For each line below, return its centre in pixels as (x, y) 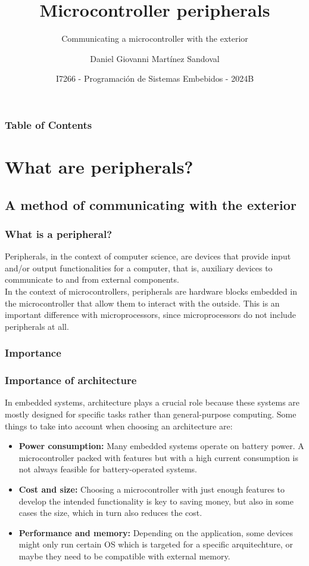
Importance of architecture (71, 380)
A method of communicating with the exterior (151, 204)
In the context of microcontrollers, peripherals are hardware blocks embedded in (151, 291)
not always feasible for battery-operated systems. (108, 469)
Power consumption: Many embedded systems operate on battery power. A (161, 446)
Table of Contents (49, 124)
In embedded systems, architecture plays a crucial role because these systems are (152, 402)
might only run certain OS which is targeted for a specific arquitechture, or (156, 544)
